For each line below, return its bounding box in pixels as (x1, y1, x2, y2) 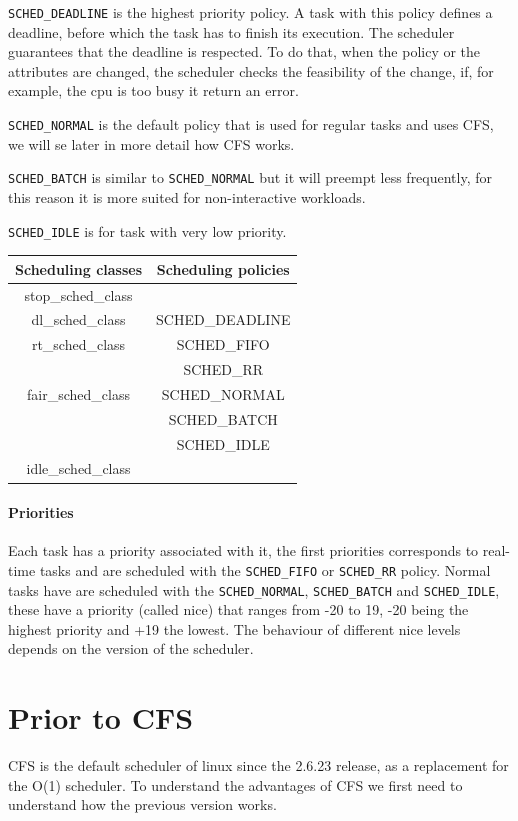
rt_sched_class (31, 334, 126, 355)
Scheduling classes (15, 258, 143, 279)
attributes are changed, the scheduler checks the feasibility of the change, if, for (8, 60, 494, 81)
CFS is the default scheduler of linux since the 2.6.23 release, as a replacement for (8, 755, 509, 776)
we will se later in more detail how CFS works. (8, 133, 295, 154)
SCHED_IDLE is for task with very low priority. (8, 220, 287, 241)
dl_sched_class (31, 309, 126, 330)
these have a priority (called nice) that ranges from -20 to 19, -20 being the (8, 599, 469, 620)
